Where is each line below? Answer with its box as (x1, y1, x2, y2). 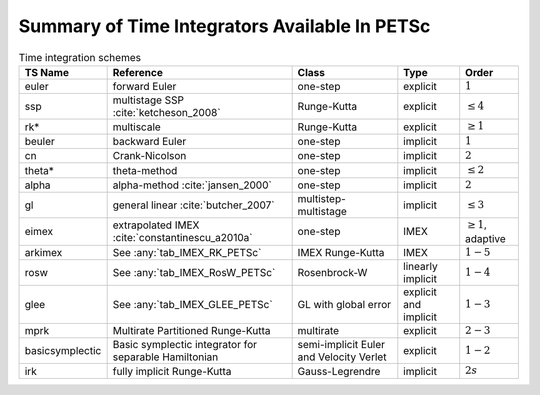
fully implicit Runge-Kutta (112, 364, 232, 378)
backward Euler (112, 134, 187, 148)
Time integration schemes (18, 50, 142, 64)
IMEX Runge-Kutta (297, 245, 385, 259)
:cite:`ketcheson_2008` (112, 106, 221, 120)
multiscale (112, 120, 162, 134)
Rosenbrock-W (297, 266, 368, 280)
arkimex (24, 245, 63, 259)
